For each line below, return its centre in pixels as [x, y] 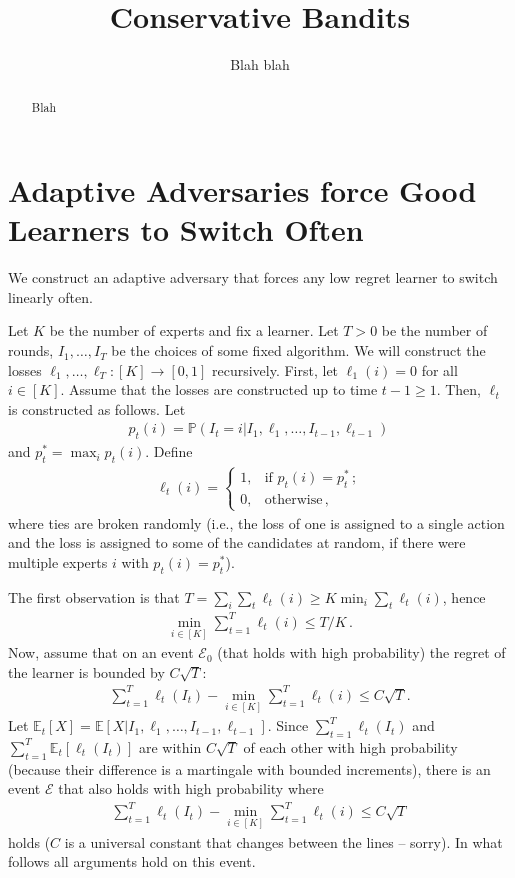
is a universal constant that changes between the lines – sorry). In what [283, 841]
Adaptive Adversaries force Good [242, 190]
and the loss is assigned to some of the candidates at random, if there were [237, 542]
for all [439, 369]
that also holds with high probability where [191, 788]
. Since [288, 725]
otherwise [293, 500]
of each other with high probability [350, 746]
